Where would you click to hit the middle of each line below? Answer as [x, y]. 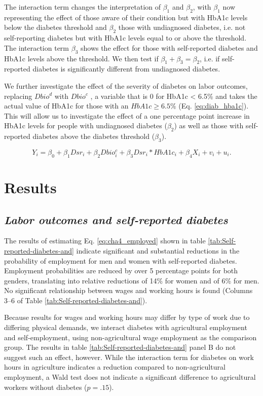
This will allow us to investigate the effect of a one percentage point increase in [127, 115]
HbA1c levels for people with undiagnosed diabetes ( [86, 125]
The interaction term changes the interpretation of [83, 7]
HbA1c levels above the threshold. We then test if [81, 58]
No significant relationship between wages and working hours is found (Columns [128, 290]
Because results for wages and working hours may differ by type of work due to [127, 317]
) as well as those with [209, 125]
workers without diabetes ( [46, 387]
